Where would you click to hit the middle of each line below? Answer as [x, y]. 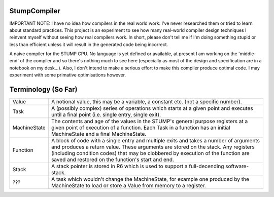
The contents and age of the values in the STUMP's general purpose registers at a [149, 122]
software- [237, 166]
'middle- [247, 54]
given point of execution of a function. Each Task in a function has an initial [141, 128]
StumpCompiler [35, 11]
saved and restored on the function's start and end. [113, 160]
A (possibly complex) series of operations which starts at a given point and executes [152, 108]
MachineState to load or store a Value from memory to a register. [129, 186]
